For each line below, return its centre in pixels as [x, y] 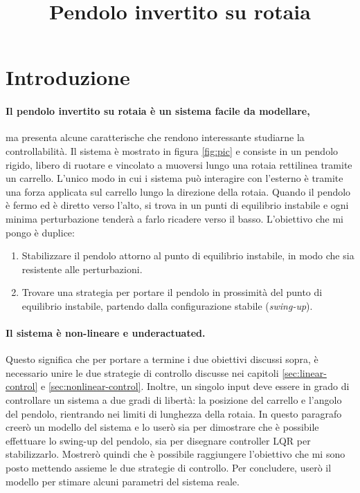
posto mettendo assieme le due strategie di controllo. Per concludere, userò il [169, 468]
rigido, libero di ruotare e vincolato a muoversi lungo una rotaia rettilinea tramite [179, 164]
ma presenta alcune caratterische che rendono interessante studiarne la [155, 137]
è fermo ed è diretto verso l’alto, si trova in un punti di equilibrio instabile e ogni [177, 205]
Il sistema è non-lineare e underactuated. [106, 333]
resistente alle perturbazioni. [82, 269]
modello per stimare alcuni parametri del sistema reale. [123, 481]
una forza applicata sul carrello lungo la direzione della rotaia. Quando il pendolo [178, 191]
